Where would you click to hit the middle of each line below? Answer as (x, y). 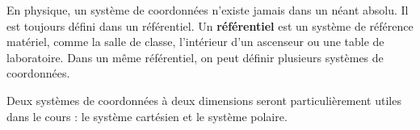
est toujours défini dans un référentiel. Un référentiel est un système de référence (210, 25)
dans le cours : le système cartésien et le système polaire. (147, 116)
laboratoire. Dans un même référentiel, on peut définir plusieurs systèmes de (195, 57)
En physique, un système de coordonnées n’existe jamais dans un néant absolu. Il (208, 10)
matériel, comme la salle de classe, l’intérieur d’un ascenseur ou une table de (195, 42)
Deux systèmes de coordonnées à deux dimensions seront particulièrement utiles (204, 100)
